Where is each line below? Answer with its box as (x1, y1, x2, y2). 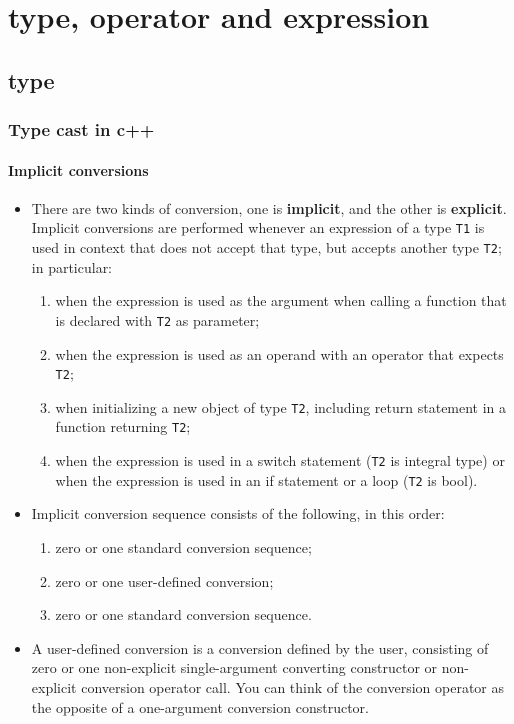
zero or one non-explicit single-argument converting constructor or (31, 657, 438, 678)
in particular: (31, 256, 113, 277)
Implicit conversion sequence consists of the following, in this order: (31, 503, 445, 524)
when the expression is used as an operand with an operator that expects (55, 343, 504, 364)
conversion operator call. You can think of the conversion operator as (81, 676, 505, 697)
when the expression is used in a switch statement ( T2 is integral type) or (55, 450, 505, 471)
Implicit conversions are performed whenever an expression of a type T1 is (31, 217, 485, 238)
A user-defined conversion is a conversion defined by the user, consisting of (31, 637, 489, 658)
